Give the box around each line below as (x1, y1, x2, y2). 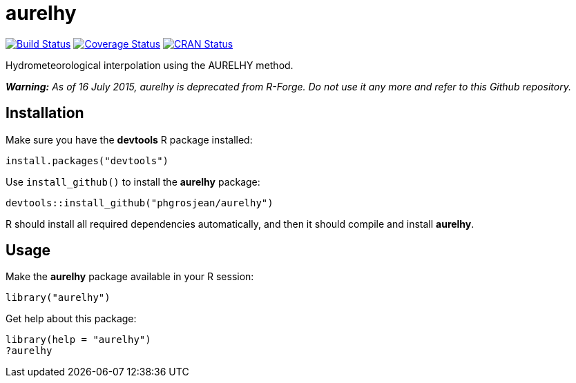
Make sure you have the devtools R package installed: (6, 133, 253, 146)
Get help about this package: (6, 313, 137, 325)
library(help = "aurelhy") (6, 334, 151, 346)
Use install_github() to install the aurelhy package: (6, 175, 260, 188)
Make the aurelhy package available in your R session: (6, 271, 254, 283)
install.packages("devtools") (6, 155, 169, 166)
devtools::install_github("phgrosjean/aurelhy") (6, 197, 273, 208)
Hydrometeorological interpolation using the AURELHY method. (6, 59, 294, 71)
